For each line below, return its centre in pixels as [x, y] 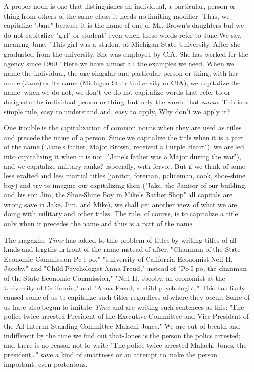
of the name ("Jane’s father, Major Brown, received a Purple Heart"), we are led [124, 147]
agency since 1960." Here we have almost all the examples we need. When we [119, 63]
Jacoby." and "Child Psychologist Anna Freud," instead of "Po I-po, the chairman [125, 268]
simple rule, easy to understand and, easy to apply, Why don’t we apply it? [117, 111]
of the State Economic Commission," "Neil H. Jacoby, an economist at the [115, 278]
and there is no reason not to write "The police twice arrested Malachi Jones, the [125, 345]
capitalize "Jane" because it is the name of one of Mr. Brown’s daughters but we [124, 25]
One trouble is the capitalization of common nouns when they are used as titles [123, 128]
